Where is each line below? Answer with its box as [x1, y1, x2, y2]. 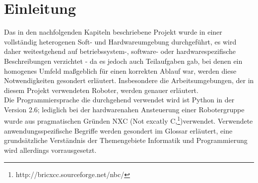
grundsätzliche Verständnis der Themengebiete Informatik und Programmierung [4, 135, 248, 145]
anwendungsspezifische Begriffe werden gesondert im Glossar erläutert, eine [4, 125, 233, 136]
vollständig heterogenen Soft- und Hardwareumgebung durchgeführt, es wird [4, 36, 237, 46]
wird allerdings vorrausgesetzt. [4, 144, 97, 155]
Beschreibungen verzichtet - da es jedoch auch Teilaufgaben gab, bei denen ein [4, 55, 243, 66]
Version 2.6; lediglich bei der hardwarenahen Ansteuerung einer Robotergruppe [4, 104, 245, 114]
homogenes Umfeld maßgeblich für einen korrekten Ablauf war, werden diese [4, 65, 237, 76]
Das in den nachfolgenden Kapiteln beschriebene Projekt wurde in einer [4, 27, 222, 37]
